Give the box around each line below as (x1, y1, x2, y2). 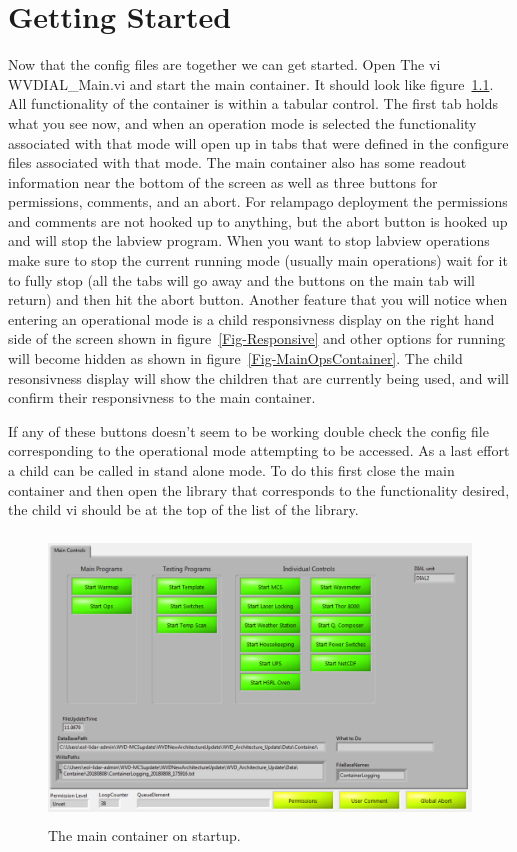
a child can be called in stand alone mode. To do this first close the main (8, 460, 455, 480)
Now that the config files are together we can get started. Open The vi (8, 54, 441, 75)
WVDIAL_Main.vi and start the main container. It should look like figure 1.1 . (8, 73, 494, 94)
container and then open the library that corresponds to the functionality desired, (8, 479, 510, 500)
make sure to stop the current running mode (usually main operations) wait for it (8, 250, 508, 271)
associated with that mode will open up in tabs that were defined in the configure (8, 132, 509, 153)
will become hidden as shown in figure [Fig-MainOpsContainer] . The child (8, 348, 463, 369)
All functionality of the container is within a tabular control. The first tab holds (8, 93, 499, 114)
